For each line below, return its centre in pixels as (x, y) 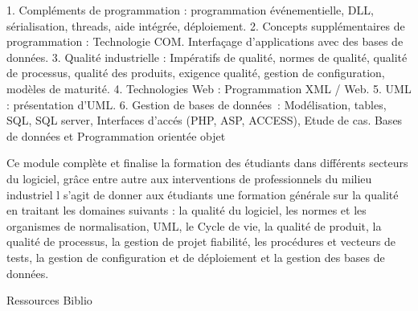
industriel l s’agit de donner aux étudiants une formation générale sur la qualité (203, 194)
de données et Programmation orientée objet (116, 135)
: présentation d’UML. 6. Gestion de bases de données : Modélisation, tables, (197, 104)
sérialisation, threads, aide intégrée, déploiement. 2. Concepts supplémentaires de (206, 25)
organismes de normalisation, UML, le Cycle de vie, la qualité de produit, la (194, 225)
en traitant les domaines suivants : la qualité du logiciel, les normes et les (186, 210)
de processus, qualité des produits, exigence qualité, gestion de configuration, (196, 73)
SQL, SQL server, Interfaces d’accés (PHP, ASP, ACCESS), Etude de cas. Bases (205, 120)
